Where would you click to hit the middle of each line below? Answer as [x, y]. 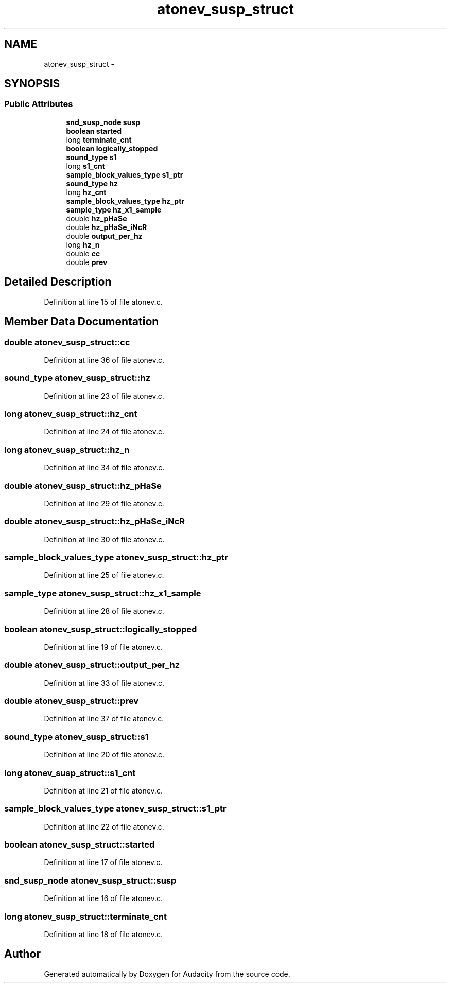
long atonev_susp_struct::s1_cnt [70, 773]
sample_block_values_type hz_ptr [125, 201]
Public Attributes [39, 104]
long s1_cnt [85, 166]
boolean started [94, 131]
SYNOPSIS [32, 84]
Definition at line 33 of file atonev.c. [104, 683]
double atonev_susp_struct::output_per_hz [92, 665]
